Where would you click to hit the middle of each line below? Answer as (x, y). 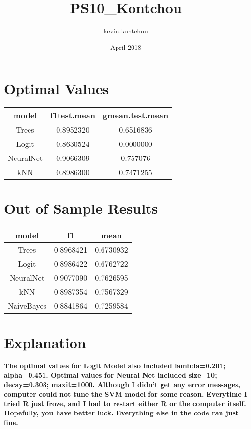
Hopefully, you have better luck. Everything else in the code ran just (121, 413)
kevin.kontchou (126, 31)
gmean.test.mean (136, 115)
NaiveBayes (27, 306)
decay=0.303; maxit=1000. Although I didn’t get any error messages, (122, 384)
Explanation (45, 342)
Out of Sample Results (81, 208)
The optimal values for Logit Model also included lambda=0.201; (115, 365)
